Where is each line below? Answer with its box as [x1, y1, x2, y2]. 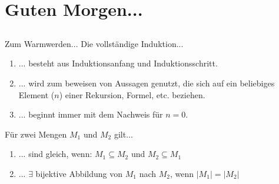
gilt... [114, 128, 133, 140]
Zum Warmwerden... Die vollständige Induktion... [5, 37, 184, 49]
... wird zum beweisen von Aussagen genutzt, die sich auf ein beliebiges [18, 76, 275, 89]
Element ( [18, 88, 55, 101]
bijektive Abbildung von [35, 167, 123, 179]
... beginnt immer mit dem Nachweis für [18, 108, 163, 121]
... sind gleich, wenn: [18, 148, 92, 160]
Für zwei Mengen [5, 128, 67, 140]
